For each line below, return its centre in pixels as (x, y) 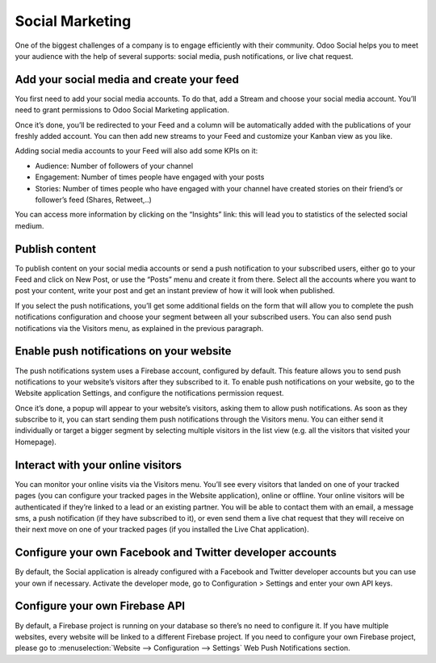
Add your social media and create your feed (127, 80)
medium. (29, 225)
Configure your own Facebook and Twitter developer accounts (176, 553)
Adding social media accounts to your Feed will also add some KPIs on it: (136, 151)
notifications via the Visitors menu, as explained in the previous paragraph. (139, 328)
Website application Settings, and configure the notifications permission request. (149, 393)
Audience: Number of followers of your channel (114, 166)
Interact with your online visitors (98, 465)
